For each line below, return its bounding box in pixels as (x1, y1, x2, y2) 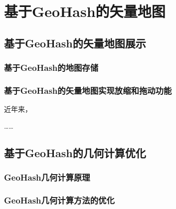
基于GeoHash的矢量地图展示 (4, 35, 146, 50)
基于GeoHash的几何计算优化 (4, 145, 146, 160)
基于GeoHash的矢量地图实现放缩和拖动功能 (4, 84, 172, 96)
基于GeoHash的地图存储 (4, 61, 99, 74)
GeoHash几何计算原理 (4, 171, 90, 184)
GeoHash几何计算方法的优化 (4, 194, 115, 206)
